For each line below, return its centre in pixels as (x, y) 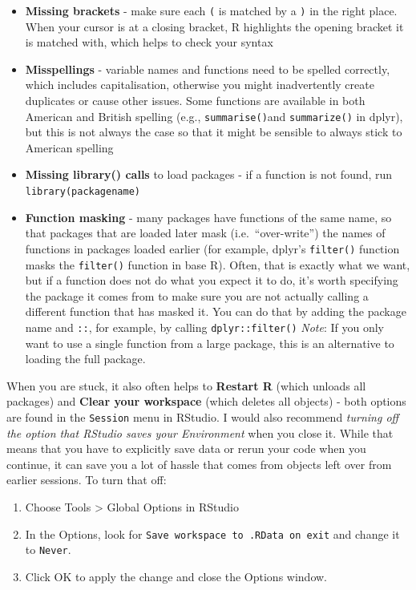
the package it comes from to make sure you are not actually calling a (197, 295)
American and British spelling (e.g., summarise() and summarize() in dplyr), (214, 116)
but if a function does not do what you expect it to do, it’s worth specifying (212, 280)
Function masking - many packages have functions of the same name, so (208, 217)
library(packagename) (83, 192)
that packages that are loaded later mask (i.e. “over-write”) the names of (205, 233)
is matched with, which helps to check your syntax (149, 42)
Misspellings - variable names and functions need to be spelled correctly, (208, 69)
